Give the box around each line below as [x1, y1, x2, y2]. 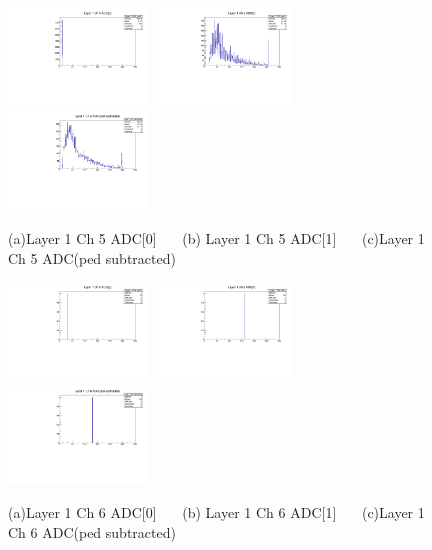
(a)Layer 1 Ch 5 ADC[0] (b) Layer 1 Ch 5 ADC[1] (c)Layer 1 [8, 227, 425, 248]
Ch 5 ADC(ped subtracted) [8, 247, 176, 268]
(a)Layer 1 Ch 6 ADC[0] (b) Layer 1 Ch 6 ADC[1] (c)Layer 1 [8, 502, 425, 523]
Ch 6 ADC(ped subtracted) [8, 521, 176, 542]
